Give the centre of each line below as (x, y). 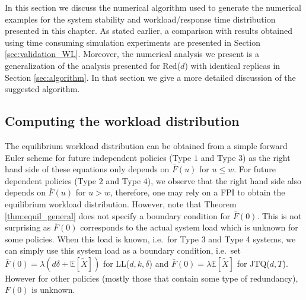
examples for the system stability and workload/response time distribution (140, 19)
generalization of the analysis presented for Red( (93, 65)
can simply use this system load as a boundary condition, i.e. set (123, 250)
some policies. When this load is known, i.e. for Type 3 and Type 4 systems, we (150, 239)
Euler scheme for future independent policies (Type (98, 157)
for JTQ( (253, 263)
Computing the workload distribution (122, 121)
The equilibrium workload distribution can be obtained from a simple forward (146, 145)
